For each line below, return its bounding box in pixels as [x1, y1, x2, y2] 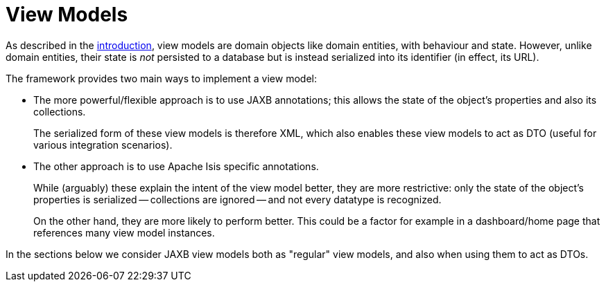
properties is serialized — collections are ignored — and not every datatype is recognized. [33, 193, 442, 205]
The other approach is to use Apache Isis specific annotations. [33, 160, 319, 172]
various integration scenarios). [33, 138, 173, 151]
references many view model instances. [33, 226, 215, 239]
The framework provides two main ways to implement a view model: [6, 72, 317, 84]
